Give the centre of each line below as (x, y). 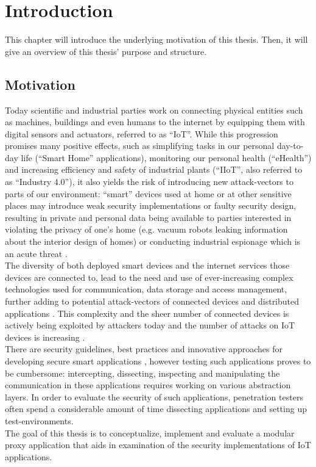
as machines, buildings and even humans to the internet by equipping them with (155, 122)
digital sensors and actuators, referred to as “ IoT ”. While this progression (142, 133)
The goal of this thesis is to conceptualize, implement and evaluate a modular (150, 433)
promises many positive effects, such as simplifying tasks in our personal (140, 146)
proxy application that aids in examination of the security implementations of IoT (158, 445)
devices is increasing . (45, 337)
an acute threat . (36, 253)
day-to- (290, 146)
